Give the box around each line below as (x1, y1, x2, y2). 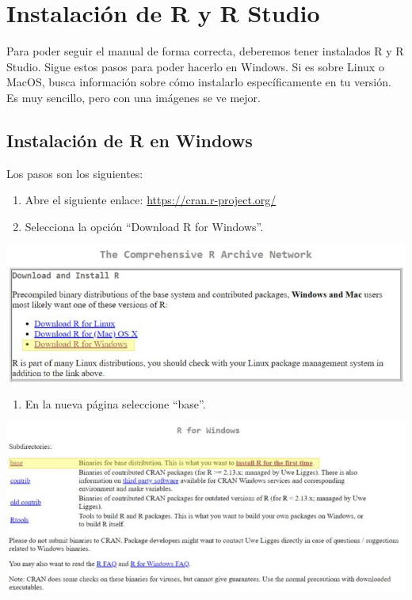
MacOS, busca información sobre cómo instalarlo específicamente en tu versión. (6, 74, 391, 90)
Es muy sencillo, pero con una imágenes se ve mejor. (6, 89, 261, 105)
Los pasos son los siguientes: (6, 165, 143, 181)
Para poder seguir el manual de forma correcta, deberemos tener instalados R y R (6, 43, 404, 59)
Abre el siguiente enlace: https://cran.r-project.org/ (25, 192, 277, 208)
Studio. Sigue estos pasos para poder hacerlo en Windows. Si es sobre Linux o (6, 58, 384, 74)
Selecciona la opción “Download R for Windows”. (25, 218, 264, 234)
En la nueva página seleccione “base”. (25, 395, 206, 412)
